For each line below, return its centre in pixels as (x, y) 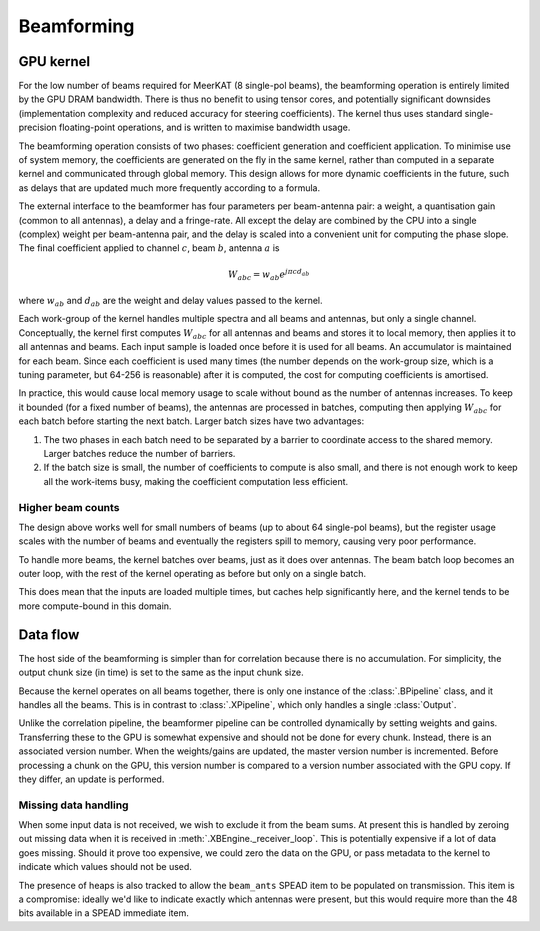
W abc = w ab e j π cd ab (268, 274)
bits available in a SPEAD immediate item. (103, 913)
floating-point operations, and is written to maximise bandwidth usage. (204, 127)
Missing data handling (73, 805)
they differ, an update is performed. (91, 779)
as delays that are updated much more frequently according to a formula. (169, 187)
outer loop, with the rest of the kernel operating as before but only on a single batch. (192, 574)
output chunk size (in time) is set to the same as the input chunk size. (161, 672)
